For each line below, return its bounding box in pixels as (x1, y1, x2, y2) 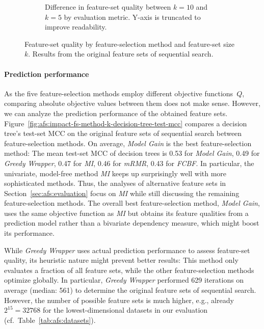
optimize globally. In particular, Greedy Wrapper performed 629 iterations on (4, 275, 244, 285)
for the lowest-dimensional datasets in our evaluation (42, 305, 208, 315)
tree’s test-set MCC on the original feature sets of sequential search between (4, 128, 242, 139)
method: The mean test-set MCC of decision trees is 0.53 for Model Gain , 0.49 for (4, 148, 260, 158)
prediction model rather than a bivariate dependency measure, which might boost (4, 217, 259, 228)
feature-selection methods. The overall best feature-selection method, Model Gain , (4, 198, 260, 208)
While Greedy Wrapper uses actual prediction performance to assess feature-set (4, 244, 250, 255)
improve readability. (45, 21, 107, 32)
